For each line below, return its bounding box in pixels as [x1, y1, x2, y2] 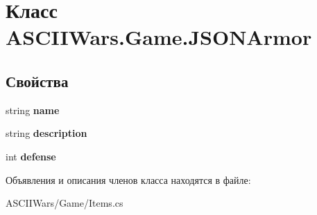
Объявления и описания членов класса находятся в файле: [6, 172, 251, 187]
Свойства [6, 70, 69, 91]
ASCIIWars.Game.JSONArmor [6, 23, 312, 51]
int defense [6, 149, 56, 163]
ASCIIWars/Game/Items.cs [6, 196, 123, 210]
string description [6, 126, 87, 140]
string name [6, 102, 60, 117]
